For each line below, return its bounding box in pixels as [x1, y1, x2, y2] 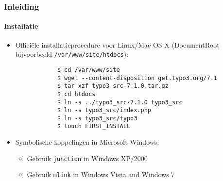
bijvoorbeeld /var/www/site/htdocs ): [15, 49, 129, 59]
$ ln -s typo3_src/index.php [57, 107, 151, 114]
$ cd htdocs [57, 90, 96, 98]
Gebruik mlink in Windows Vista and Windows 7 [27, 169, 175, 180]
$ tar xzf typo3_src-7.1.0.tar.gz [57, 82, 169, 90]
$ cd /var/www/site [57, 66, 120, 73]
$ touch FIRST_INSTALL [57, 123, 131, 130]
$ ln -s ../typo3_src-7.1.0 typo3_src [57, 99, 183, 106]
